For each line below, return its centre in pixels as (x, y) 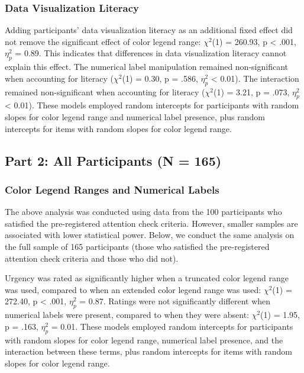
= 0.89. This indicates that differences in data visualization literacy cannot (151, 53)
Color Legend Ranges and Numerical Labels (112, 189)
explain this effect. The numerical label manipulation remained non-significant (146, 67)
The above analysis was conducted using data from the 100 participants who (143, 212)
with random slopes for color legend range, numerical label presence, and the (144, 340)
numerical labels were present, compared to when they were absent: (127, 315)
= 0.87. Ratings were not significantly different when (175, 301)
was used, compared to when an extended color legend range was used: (133, 289)
